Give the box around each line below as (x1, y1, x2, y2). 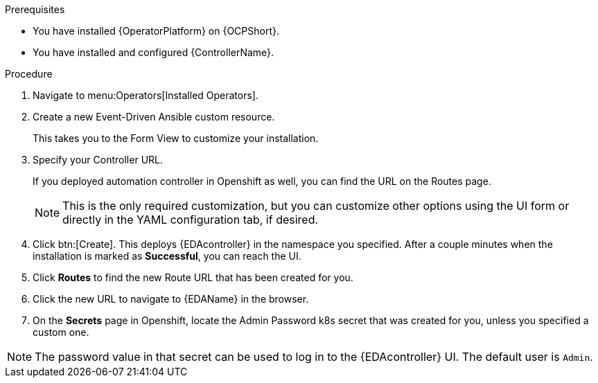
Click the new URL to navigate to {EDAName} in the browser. (33, 293, 309, 305)
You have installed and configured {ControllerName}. (33, 46, 274, 58)
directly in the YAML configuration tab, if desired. (62, 213, 319, 226)
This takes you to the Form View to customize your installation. (33, 132, 319, 144)
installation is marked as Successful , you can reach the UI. (33, 250, 301, 262)
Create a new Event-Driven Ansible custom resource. (33, 111, 275, 123)
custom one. (33, 326, 89, 338)
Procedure (5, 68, 53, 80)
